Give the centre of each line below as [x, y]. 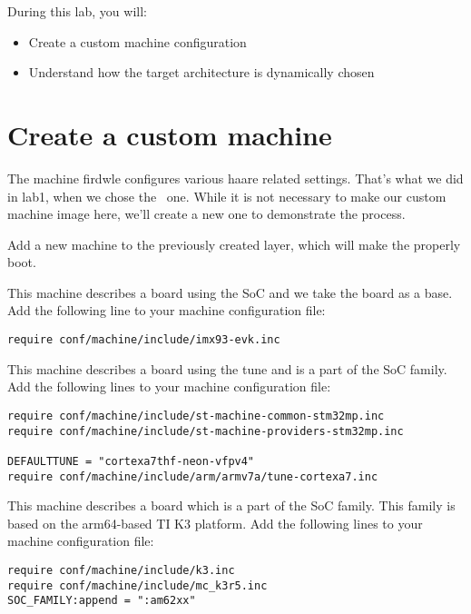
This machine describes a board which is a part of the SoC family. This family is [231, 505]
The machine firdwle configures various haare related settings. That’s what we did [235, 178]
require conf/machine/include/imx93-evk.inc [144, 340]
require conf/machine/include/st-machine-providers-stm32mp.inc [206, 431]
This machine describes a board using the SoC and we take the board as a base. [230, 292]
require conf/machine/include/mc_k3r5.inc [137, 585]
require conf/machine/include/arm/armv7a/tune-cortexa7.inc [193, 476]
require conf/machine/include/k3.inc [121, 570]
